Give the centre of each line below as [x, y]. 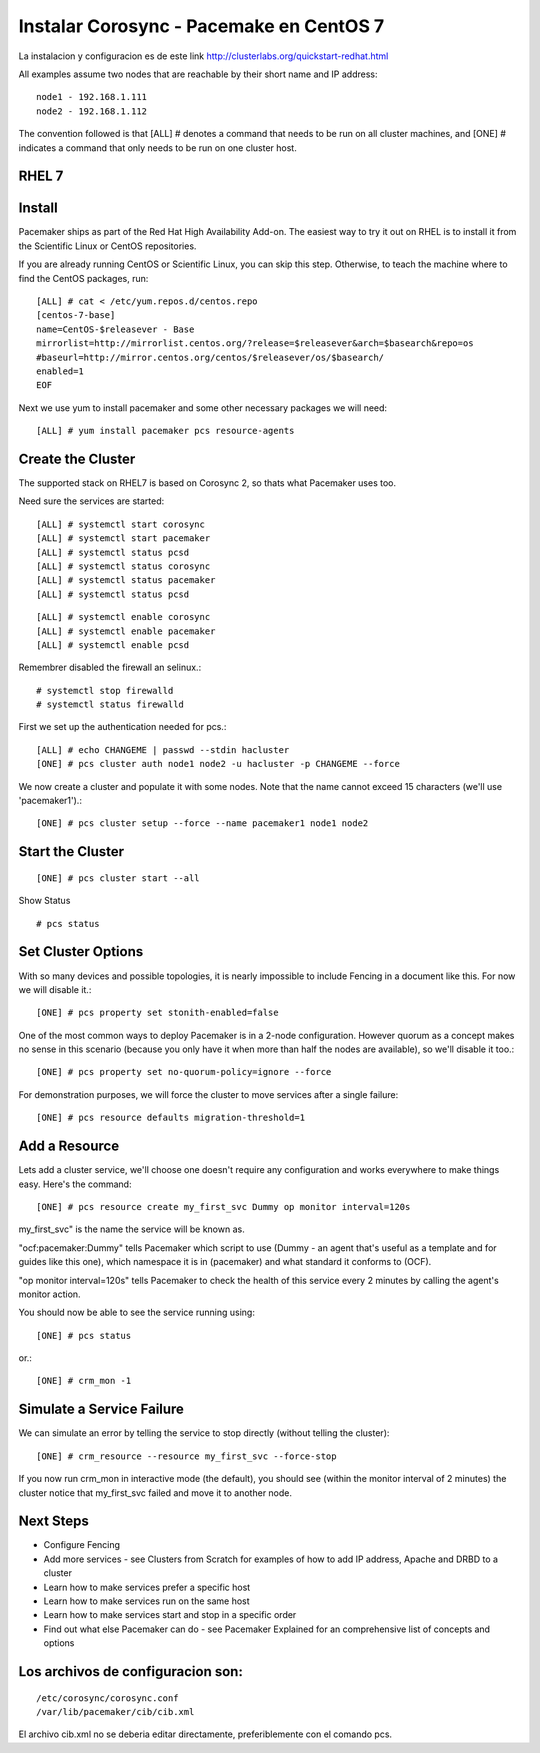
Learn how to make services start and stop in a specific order [170, 1615]
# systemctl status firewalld [110, 704]
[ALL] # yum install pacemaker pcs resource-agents [165, 431]
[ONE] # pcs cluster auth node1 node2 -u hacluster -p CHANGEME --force [218, 764]
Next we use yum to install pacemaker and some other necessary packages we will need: [203, 407]
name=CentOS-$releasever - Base [115, 329]
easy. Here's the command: [75, 1184]
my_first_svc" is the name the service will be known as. [131, 1229]
